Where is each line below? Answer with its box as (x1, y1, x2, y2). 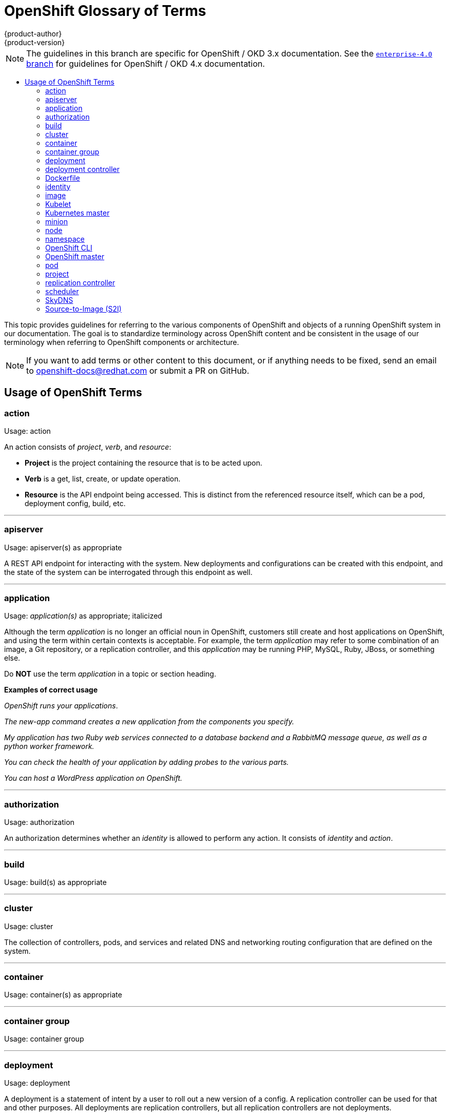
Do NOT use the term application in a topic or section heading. (4, 669, 216, 679)
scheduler (45, 286, 79, 296)
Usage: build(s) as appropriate (4, 877, 107, 887)
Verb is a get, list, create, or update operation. (25, 474, 181, 483)
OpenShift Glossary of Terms (4, 2, 207, 20)
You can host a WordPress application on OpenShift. (4, 774, 182, 783)
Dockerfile (45, 173, 80, 182)
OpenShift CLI (45, 243, 92, 252)
